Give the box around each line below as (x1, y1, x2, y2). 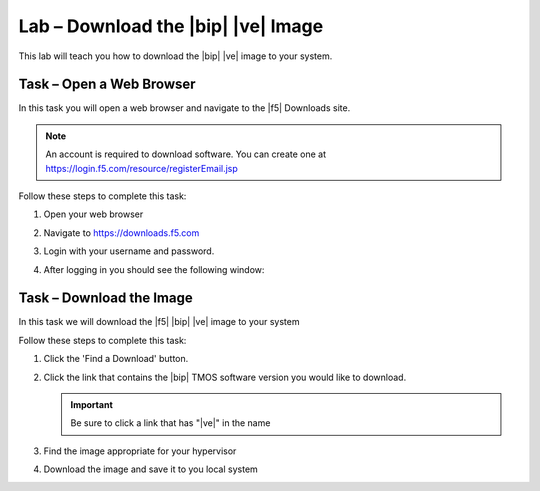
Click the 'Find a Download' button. (43, 353, 189, 365)
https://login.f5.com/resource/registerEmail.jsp (45, 162, 239, 174)
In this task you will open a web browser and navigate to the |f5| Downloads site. (18, 102, 351, 114)
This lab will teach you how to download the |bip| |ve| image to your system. (18, 50, 333, 62)
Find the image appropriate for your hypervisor (43, 445, 237, 457)
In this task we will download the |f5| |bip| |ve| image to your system (18, 316, 300, 328)
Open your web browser (43, 208, 144, 220)
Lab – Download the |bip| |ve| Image (18, 15, 324, 37)
